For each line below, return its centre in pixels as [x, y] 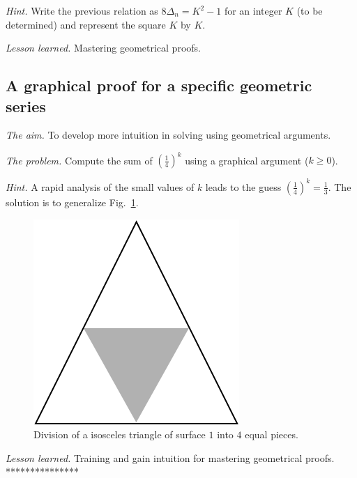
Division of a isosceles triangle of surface [120, 434]
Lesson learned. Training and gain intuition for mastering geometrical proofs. [170, 457]
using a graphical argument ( [247, 160]
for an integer [253, 10]
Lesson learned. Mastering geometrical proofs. [103, 48]
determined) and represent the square [86, 24]
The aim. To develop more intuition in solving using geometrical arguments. [168, 135]
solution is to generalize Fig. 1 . [72, 202]
